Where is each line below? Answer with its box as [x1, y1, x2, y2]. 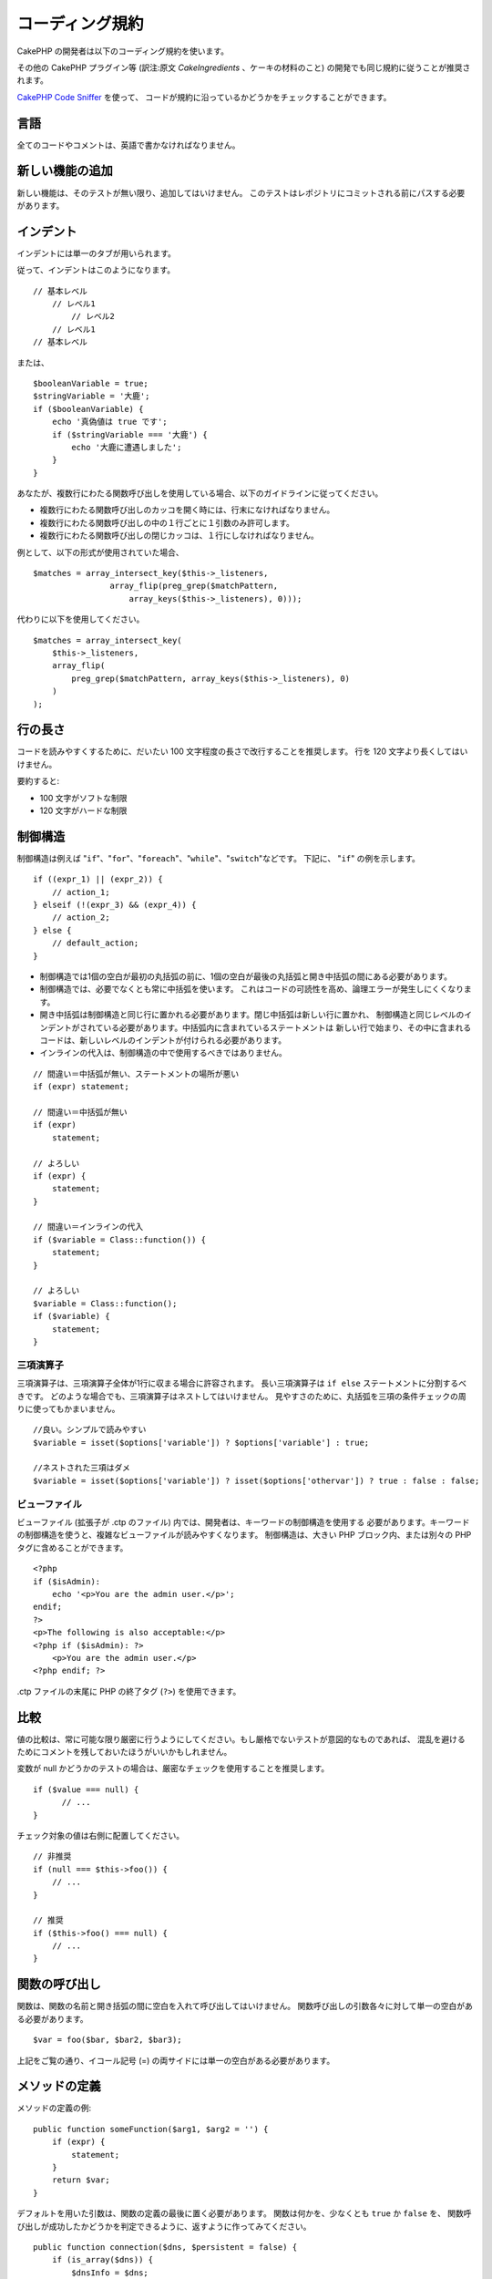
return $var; [51, 2175, 110, 2185]
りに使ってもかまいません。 [16, 1403, 120, 1414]
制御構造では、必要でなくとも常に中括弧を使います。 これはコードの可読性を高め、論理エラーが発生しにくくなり [39, 984, 465, 995]
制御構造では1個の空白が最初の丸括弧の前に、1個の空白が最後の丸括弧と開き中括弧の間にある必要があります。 [39, 971, 453, 982]
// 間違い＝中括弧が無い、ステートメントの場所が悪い [33, 1068, 240, 1079]
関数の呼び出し [16, 1976, 101, 1992]
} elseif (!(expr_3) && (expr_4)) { [33, 900, 197, 911]
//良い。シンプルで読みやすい [33, 1425, 147, 1435]
